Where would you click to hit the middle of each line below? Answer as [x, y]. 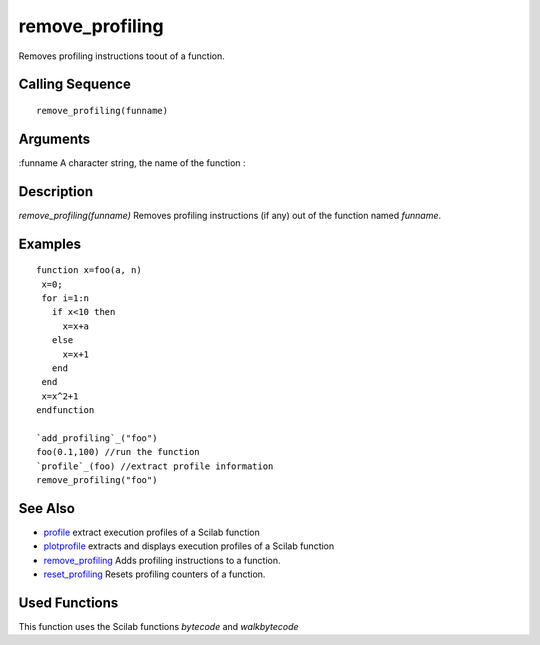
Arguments [54, 138]
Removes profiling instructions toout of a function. [121, 56]
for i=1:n [65, 298]
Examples [50, 243]
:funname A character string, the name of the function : [132, 162]
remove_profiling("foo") [97, 480]
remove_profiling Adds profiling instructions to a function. [162, 560]
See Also [46, 508]
